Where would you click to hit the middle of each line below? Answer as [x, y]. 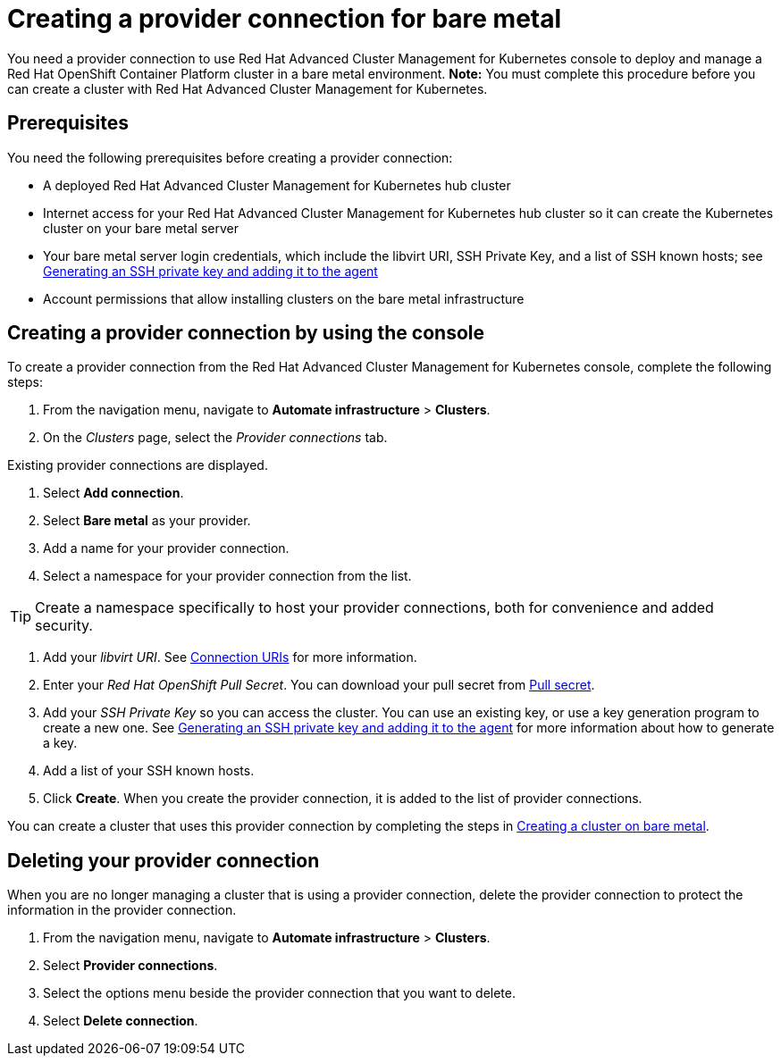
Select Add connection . [113, 493]
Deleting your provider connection [164, 860]
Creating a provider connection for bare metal [285, 19]
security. [64, 626]
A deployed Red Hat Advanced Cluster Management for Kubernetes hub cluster [277, 185]
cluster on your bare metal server [141, 228]
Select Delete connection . [121, 1021]
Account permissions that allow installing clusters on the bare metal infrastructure [284, 298]
